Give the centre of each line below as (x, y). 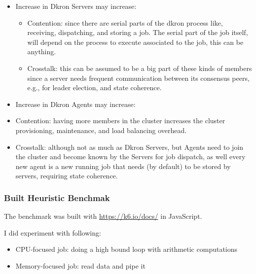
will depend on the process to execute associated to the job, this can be (135, 42)
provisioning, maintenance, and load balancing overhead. (101, 130)
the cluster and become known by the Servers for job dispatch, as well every (130, 156)
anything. (42, 51)
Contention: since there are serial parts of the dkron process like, (125, 22)
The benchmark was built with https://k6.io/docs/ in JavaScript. (103, 216)
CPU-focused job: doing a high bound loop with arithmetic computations (127, 249)
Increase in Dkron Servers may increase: (76, 6)
